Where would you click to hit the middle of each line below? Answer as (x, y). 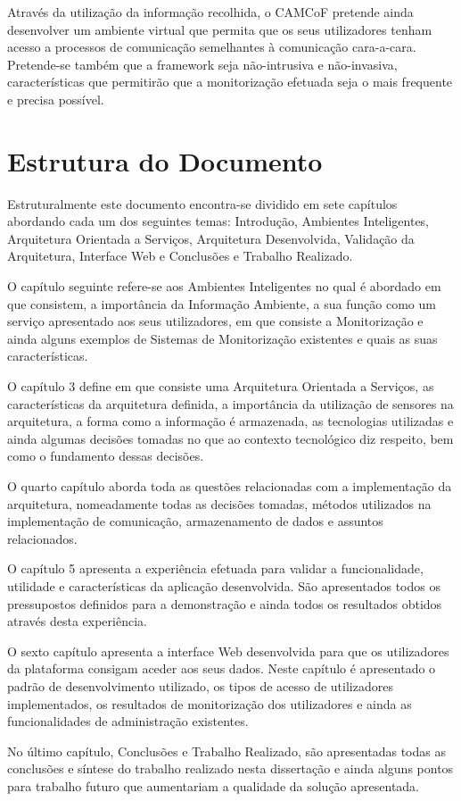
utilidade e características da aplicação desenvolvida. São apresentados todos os (224, 585)
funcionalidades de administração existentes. (128, 721)
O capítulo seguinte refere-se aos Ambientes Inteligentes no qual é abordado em (224, 286)
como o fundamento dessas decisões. (106, 456)
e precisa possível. (56, 99)
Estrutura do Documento (165, 160)
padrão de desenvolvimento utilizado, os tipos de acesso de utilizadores (200, 685)
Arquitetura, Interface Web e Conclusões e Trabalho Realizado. (180, 256)
